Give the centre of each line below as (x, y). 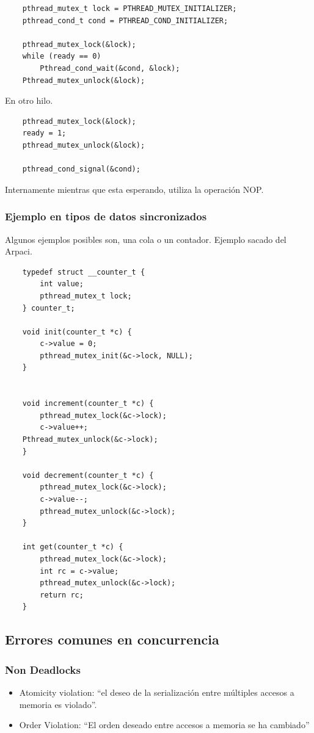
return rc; (62, 595)
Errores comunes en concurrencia (112, 639)
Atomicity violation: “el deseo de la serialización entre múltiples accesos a (157, 692)
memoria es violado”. (58, 704)
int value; (62, 284)
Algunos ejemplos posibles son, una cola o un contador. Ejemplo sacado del (146, 239)
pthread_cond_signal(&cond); (81, 169)
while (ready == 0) (62, 56)
